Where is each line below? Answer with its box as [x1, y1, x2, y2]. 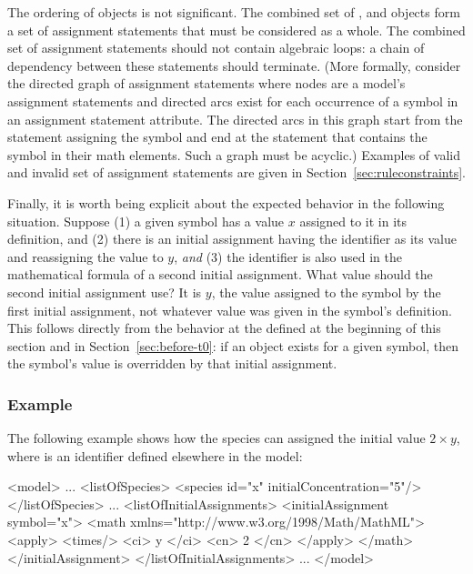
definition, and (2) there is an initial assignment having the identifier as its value [7, 229, 457, 248]
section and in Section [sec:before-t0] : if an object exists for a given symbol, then [7, 336, 458, 355]
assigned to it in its [299, 211, 408, 230]
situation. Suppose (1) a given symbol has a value [7, 211, 285, 230]
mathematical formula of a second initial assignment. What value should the [7, 265, 433, 284]
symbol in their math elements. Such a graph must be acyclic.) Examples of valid [7, 145, 460, 164]
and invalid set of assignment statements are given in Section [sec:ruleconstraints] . [7, 163, 466, 182]
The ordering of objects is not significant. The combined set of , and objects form [7, 3, 460, 21]
